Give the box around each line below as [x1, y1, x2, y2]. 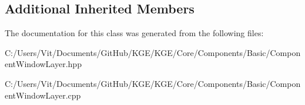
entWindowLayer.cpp [5, 89, 81, 101]
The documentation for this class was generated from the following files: [5, 27, 264, 39]
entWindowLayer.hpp [5, 58, 82, 70]
